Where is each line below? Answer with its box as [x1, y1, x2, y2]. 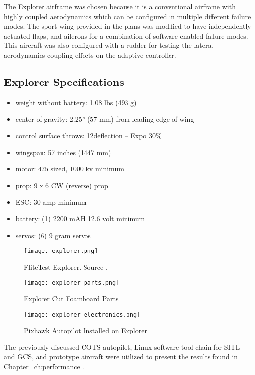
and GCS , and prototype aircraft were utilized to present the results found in [4, 351, 238, 362]
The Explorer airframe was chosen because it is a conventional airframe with [4, 1, 236, 11]
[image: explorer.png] [24, 248, 98, 255]
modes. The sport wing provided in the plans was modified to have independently [4, 21, 251, 31]
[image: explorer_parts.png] [24, 279, 120, 287]
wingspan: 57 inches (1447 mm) [15, 147, 111, 157]
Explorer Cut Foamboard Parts [24, 293, 119, 304]
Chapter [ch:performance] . [4, 361, 84, 372]
